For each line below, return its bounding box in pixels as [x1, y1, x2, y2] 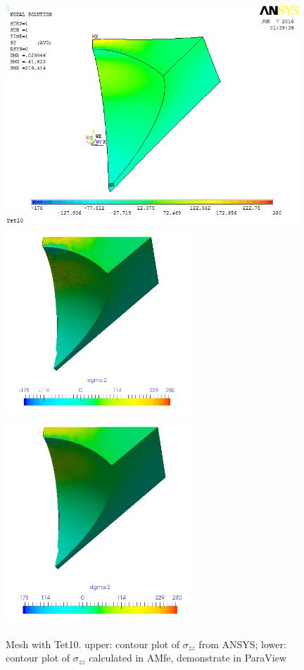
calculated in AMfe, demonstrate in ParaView [89, 650, 287, 665]
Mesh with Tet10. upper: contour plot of [6, 636, 180, 651]
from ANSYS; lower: [198, 636, 286, 651]
